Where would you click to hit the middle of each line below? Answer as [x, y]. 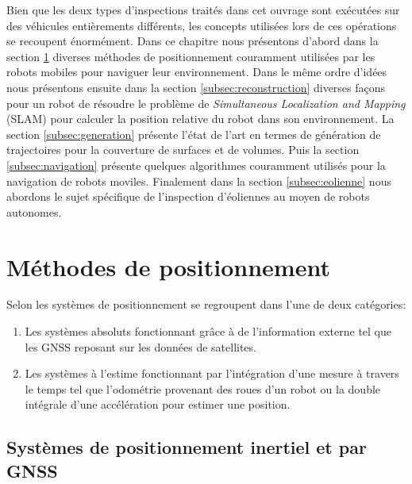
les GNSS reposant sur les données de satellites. [141, 346]
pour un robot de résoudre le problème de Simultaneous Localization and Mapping [206, 103]
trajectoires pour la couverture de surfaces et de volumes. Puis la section [183, 150]
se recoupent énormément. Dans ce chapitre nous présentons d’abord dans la [193, 41]
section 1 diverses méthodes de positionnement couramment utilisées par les [191, 56]
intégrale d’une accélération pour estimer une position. [158, 404]
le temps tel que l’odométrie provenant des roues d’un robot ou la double [203, 388]
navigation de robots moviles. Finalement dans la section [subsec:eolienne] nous [199, 181]
